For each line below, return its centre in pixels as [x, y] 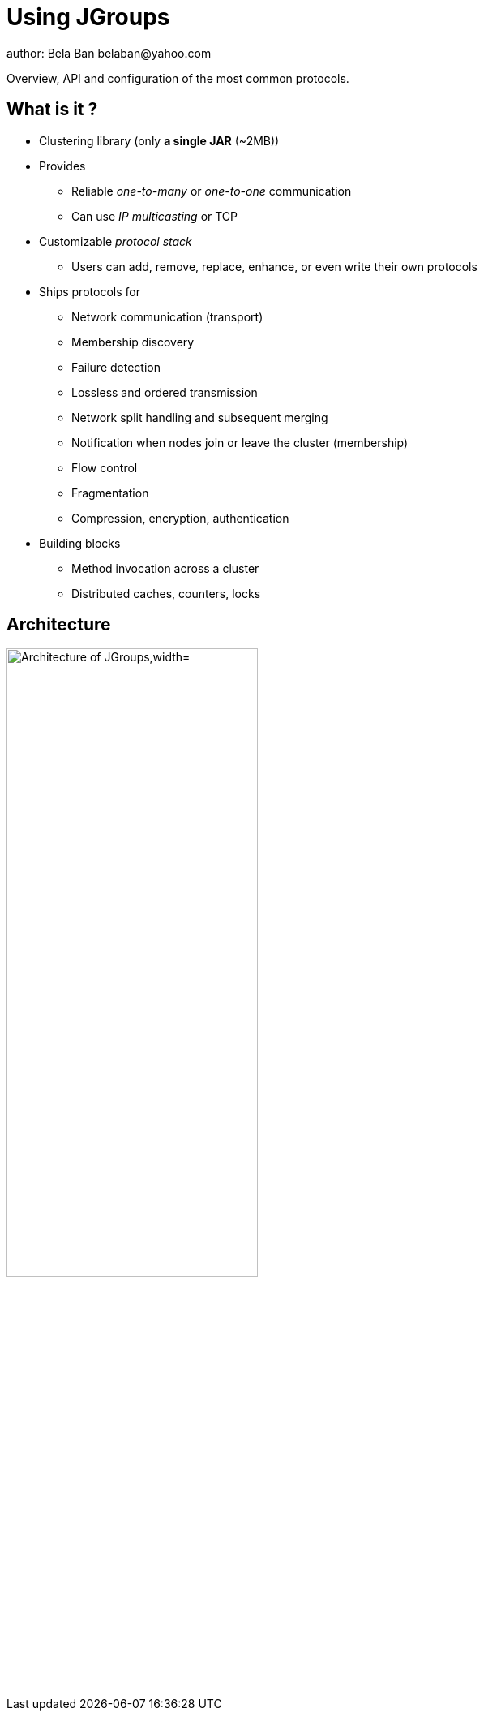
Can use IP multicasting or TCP [155, 216]
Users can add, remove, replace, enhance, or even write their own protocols [274, 266]
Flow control [105, 467]
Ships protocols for [90, 291]
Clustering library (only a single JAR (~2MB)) [159, 140]
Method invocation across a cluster [165, 568]
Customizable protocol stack [116, 241]
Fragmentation [110, 493]
